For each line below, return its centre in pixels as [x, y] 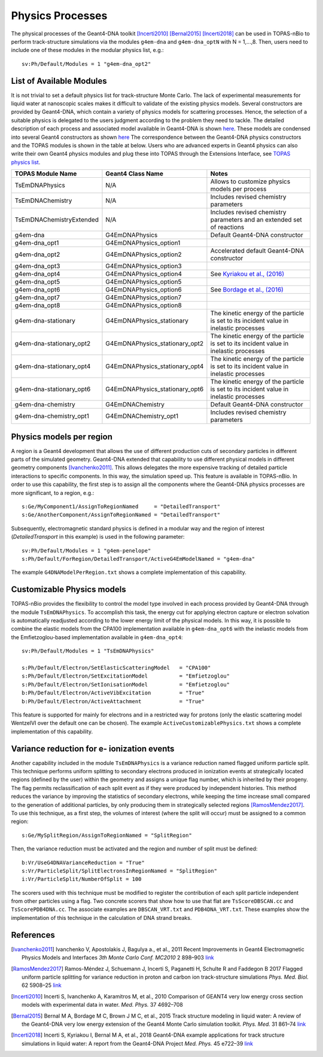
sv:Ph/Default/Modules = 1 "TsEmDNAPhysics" [88, 651]
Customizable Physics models [68, 590]
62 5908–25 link [42, 985]
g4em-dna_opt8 [37, 305]
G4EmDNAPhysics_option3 [144, 266]
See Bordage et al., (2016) [247, 290]
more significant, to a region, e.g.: [53, 493]
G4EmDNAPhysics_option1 [143, 243]
